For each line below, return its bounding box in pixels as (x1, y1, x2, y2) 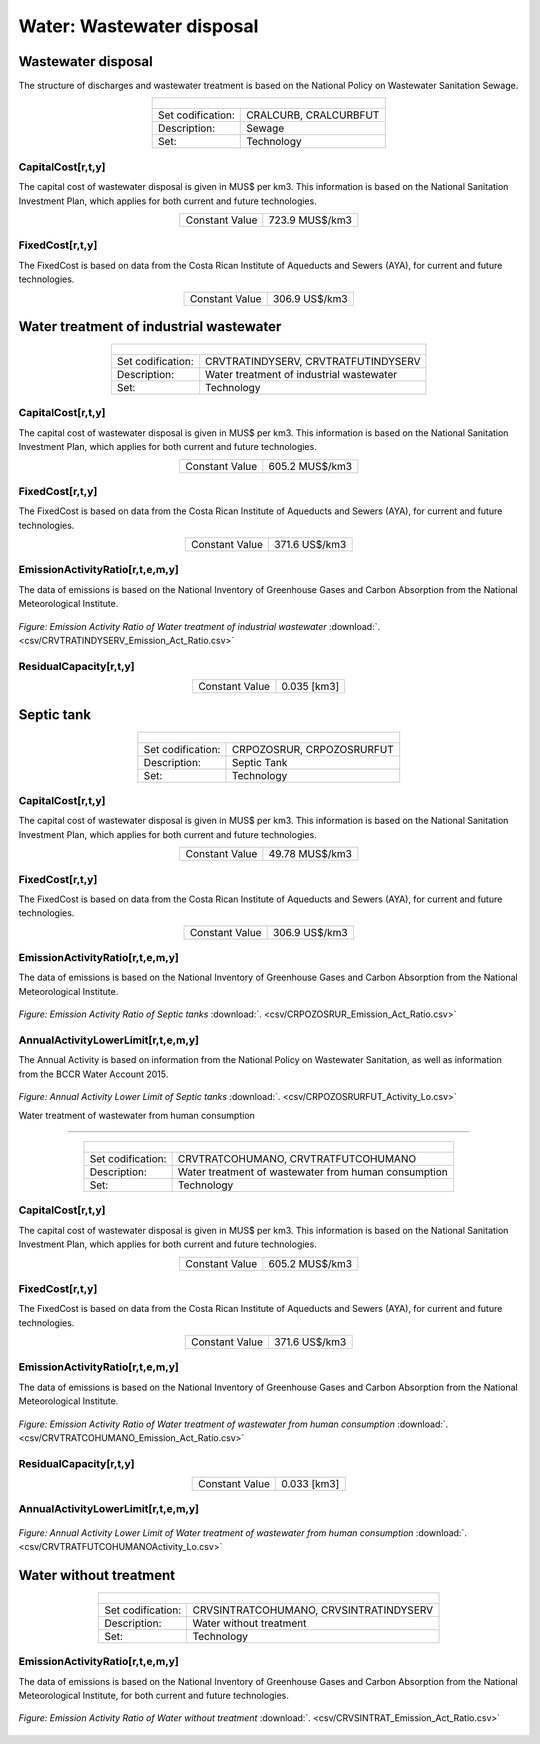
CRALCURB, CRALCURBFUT (246, 108, 380, 122)
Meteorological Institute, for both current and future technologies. (18, 1690, 290, 1702)
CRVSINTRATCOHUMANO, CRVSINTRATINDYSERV (192, 1603, 434, 1617)
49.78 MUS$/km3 (268, 847, 352, 861)
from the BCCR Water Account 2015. (18, 1068, 169, 1080)
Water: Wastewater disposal (18, 15, 259, 37)
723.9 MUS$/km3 (268, 213, 352, 227)
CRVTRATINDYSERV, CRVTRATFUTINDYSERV (205, 355, 421, 369)
